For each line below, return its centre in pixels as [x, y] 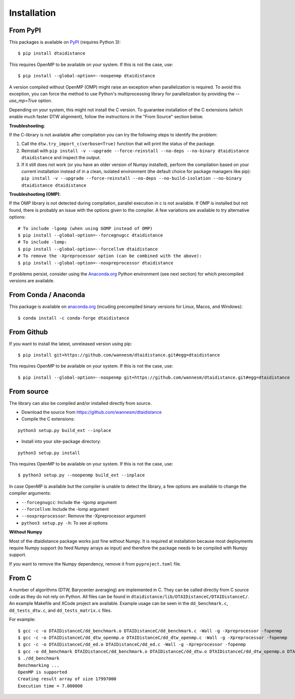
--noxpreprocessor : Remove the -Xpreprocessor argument [84, 516]
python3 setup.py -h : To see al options [65, 523]
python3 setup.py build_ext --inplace [65, 430]
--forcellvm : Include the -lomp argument [65, 509]
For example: [22, 619]
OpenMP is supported [43, 672]
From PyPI [25, 30]
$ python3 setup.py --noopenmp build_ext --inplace [81, 475]
